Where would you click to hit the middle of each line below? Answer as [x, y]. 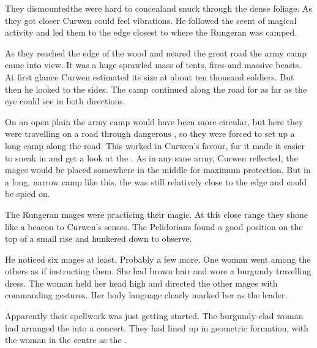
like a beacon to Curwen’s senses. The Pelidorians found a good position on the [154, 226]
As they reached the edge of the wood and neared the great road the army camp [156, 52]
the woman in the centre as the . [66, 340]
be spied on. [28, 194]
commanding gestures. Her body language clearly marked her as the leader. [146, 295]
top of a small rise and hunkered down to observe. [99, 238]
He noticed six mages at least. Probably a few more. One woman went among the [158, 259]
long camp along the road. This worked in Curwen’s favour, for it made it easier [155, 145]
